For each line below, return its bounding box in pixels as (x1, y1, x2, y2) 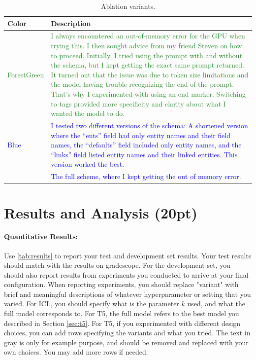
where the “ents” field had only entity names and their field (51, 130, 230, 140)
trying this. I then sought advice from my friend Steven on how (51, 40, 242, 51)
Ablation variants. (100, 1, 156, 11)
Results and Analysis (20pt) (4, 202, 198, 222)
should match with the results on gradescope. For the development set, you (4, 260, 230, 270)
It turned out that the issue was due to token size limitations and (51, 69, 249, 79)
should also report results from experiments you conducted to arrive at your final (4, 269, 249, 280)
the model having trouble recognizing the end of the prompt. (51, 79, 234, 89)
